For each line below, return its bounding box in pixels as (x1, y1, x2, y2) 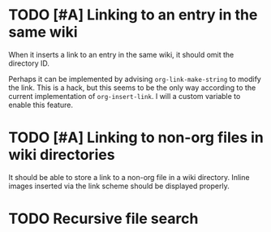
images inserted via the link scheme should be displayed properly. (8, 181, 230, 191)
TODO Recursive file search (8, 209, 199, 228)
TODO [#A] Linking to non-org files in (8, 128, 264, 147)
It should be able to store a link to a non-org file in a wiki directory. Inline (8, 172, 250, 182)
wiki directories (8, 146, 115, 164)
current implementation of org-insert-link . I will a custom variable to (8, 91, 241, 101)
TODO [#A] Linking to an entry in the (8, 6, 258, 24)
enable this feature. (8, 100, 73, 110)
